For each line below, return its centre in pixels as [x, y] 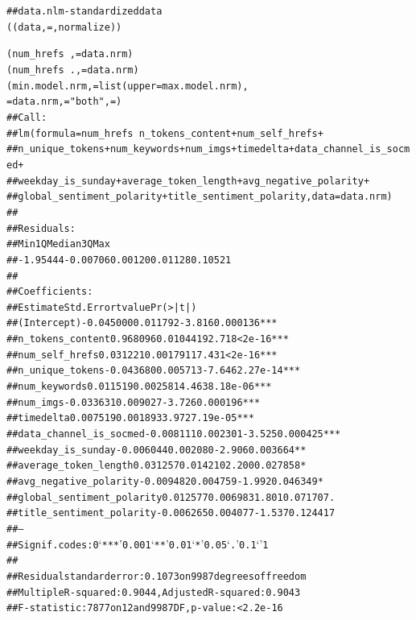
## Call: [27, 117]
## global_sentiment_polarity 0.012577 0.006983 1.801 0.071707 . [171, 497]
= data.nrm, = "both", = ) [64, 102]
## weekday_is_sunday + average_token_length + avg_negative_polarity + [188, 181]
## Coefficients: [50, 292]
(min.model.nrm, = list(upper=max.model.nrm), [128, 86]
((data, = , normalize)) [64, 27]
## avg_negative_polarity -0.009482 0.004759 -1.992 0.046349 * [165, 482]
